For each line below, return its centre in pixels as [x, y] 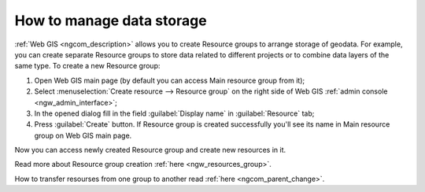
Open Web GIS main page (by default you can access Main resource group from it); [170, 80]
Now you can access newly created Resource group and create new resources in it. [150, 150]
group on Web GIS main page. [83, 135]
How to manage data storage [111, 20]
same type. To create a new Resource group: [87, 66]
